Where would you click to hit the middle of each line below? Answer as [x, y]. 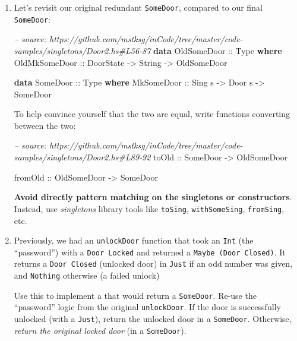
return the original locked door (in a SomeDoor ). [100, 330]
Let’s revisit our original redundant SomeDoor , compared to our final [138, 7]
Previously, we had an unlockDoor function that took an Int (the [134, 240]
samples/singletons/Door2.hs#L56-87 [82, 50]
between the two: [45, 125]
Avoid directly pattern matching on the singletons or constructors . [153, 197]
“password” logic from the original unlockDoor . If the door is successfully [147, 307]
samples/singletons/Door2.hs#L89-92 [82, 157]
